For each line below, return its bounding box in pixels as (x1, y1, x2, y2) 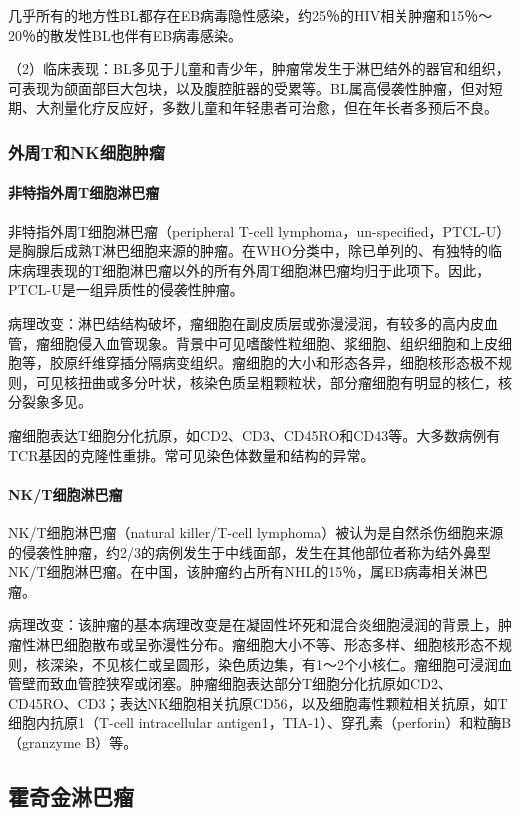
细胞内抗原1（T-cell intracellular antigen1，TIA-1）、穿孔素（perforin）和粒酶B (8, 712, 512, 733)
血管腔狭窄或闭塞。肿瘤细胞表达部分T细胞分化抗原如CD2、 (63, 673, 452, 694)
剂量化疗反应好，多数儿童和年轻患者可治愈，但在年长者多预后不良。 (49, 97, 498, 118)
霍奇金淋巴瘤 (8, 780, 134, 811)
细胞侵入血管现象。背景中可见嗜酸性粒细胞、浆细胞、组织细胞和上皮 (49, 332, 498, 353)
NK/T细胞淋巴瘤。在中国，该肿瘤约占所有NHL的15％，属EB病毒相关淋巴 (8, 561, 488, 582)
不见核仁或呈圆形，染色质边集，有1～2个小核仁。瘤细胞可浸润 (91, 653, 498, 674)
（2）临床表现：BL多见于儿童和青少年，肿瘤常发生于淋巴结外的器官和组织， (8, 58, 510, 79)
